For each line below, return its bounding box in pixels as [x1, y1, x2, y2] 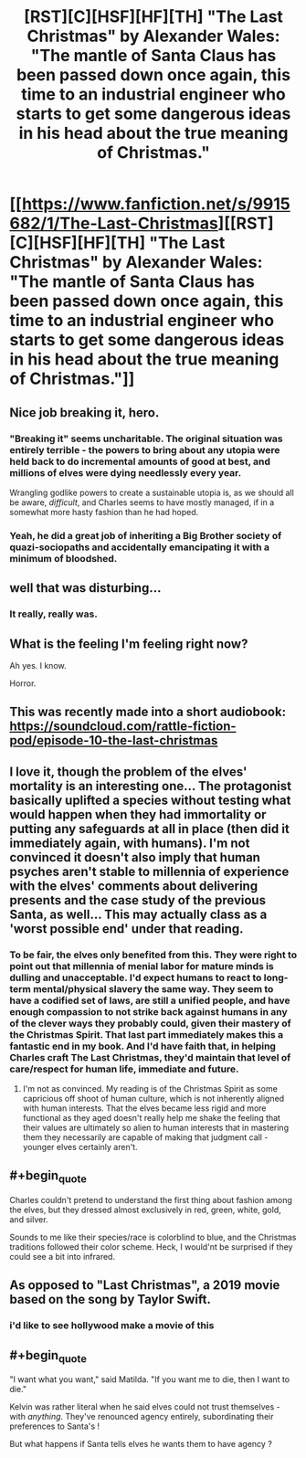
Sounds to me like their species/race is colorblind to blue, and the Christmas [9, 1231, 297, 1242]
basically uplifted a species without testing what [9, 792, 291, 808]
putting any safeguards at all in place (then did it [9, 820, 290, 837]
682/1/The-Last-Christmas [9, 213, 219, 234]
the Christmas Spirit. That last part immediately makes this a [9, 1028, 284, 1041]
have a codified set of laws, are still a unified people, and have [9, 994, 290, 1007]
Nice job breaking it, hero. [9, 405, 160, 420]
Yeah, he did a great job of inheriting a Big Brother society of [9, 529, 282, 542]
